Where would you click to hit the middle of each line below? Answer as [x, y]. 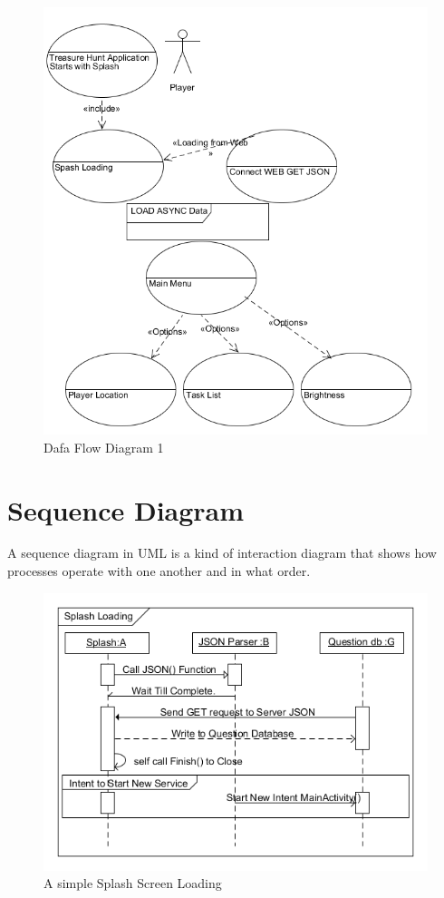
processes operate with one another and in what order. [159, 571]
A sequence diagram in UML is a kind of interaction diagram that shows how [222, 553]
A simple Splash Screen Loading [133, 883]
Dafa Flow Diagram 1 [104, 447]
